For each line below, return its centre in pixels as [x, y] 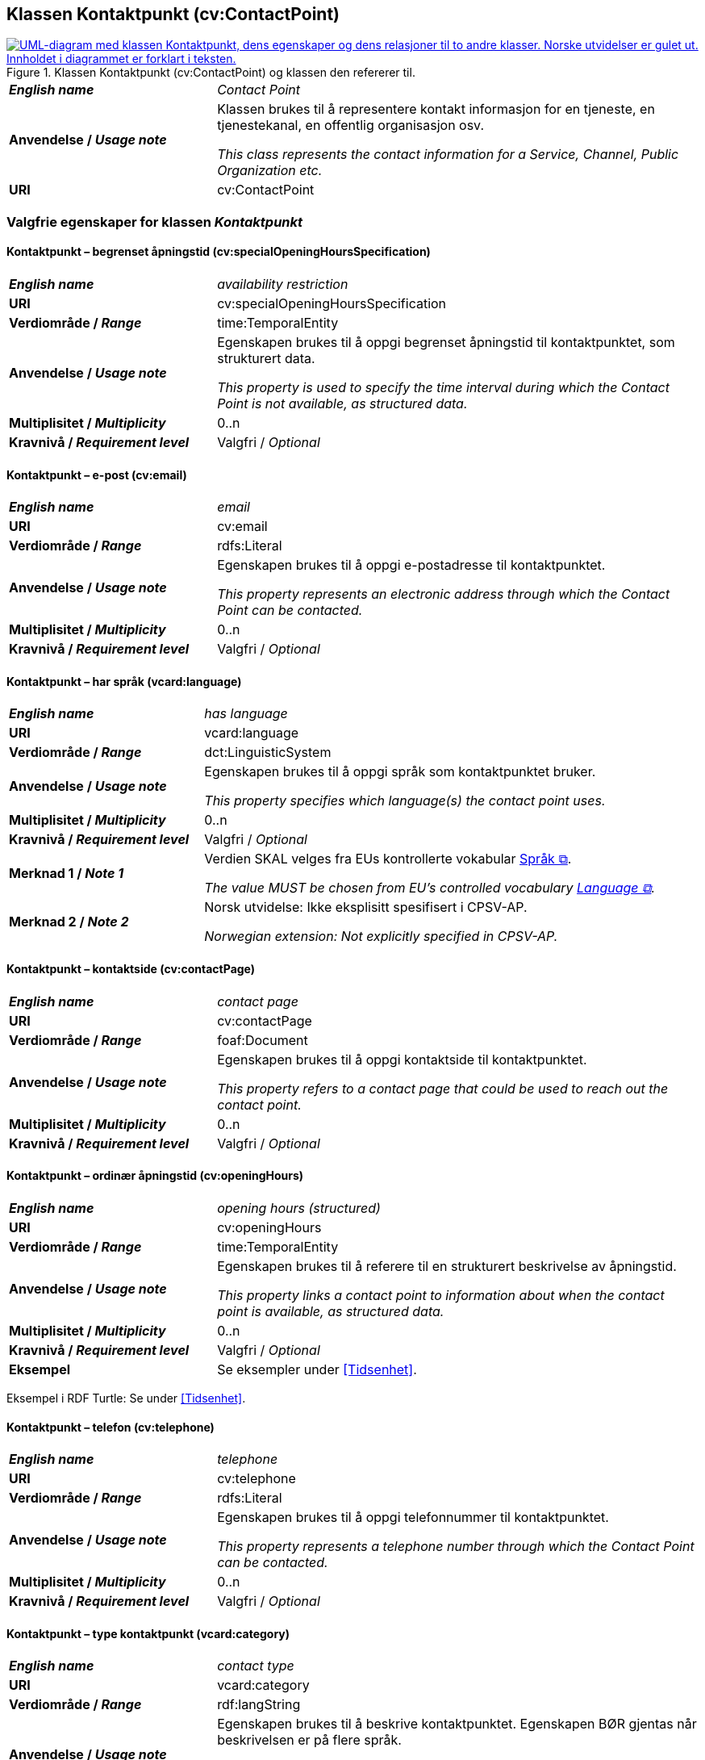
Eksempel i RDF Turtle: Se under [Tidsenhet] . [126, 1398]
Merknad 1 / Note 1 [67, 874]
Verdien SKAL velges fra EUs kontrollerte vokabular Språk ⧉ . [388, 859]
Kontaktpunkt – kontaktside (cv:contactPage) [131, 969]
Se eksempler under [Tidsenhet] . [317, 1369]
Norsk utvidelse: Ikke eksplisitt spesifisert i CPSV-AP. [366, 907]
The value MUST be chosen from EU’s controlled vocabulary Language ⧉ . [430, 888]
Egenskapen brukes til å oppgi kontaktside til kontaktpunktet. [402, 1059]
